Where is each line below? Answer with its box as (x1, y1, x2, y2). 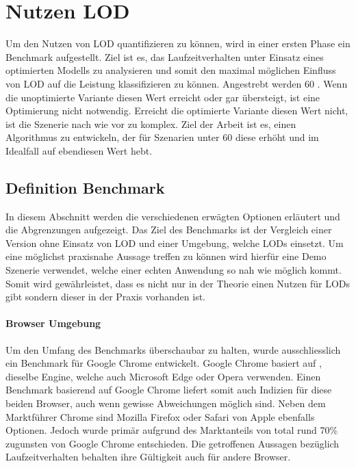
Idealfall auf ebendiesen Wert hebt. (5, 143, 153, 157)
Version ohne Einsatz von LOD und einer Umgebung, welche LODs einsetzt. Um (5, 235, 344, 250)
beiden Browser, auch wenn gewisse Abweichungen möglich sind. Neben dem (5, 396, 326, 410)
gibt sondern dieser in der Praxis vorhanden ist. (5, 289, 206, 304)
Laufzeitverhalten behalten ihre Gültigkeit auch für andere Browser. (5, 450, 291, 464)
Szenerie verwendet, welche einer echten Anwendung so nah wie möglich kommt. (5, 263, 342, 277)
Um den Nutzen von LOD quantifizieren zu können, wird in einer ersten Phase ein (5, 36, 351, 51)
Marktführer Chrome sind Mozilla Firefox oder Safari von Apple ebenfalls (5, 409, 315, 424)
